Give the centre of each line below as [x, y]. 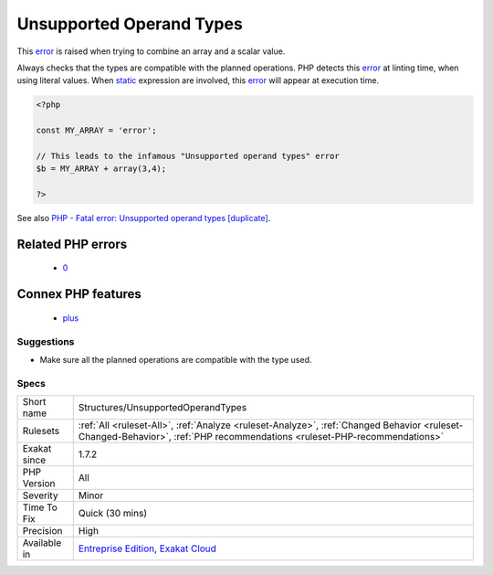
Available [42, 543]
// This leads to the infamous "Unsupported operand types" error [188, 156]
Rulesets [41, 431]
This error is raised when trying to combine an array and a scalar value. [151, 51]
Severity [40, 495]
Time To [40, 507]
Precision [42, 531]
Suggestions [46, 341]
